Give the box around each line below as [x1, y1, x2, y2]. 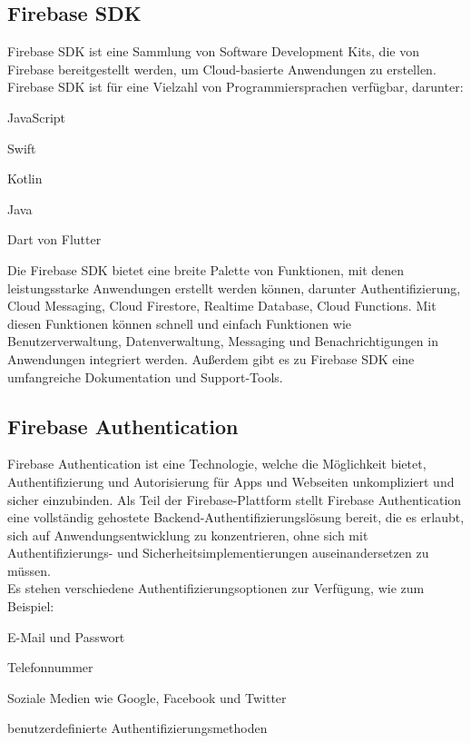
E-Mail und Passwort [7, 627, 125, 646]
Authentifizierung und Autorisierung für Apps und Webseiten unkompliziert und [7, 471, 455, 490]
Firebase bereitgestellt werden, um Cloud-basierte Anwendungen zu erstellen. [7, 59, 437, 78]
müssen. [7, 560, 51, 580]
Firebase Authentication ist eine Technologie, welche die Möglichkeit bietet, [7, 454, 427, 473]
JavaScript [7, 107, 66, 126]
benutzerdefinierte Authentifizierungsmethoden [7, 718, 268, 738]
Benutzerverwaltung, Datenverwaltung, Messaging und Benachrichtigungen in [7, 332, 438, 351]
